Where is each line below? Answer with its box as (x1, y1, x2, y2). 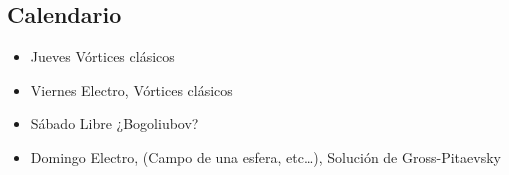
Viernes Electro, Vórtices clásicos (30, 79, 233, 100)
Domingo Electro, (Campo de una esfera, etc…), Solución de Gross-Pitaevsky (30, 146, 501, 167)
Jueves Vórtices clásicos (30, 46, 175, 67)
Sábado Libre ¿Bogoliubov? (30, 113, 199, 134)
